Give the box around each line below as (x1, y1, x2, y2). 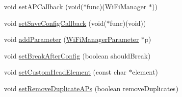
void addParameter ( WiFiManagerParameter (4, 34, 139, 44)
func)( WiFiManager (86, 1, 147, 11)
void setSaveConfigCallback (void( (4, 18, 106, 28)
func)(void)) (109, 18, 146, 28)
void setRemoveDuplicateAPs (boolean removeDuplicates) (4, 83, 179, 93)
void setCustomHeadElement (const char (4, 67, 127, 77)
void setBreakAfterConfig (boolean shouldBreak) (4, 50, 151, 60)
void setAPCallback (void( (4, 1, 83, 11)
